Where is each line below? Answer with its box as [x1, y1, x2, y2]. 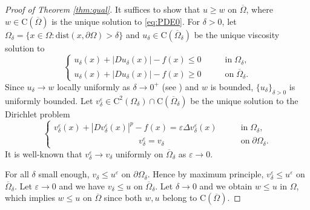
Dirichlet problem [5, 107, 70, 120]
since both [104, 191, 142, 204]
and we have [59, 179, 105, 192]
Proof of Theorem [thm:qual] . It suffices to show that [5, 3, 200, 15]
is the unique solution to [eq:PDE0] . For [51, 15, 200, 27]
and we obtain [199, 179, 252, 192]
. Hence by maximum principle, [147, 168, 264, 180]
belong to [162, 191, 197, 204]
